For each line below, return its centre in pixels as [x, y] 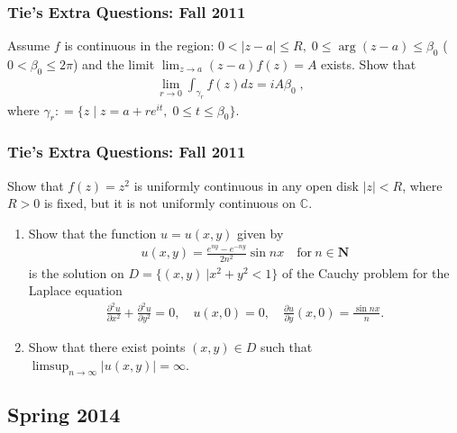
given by [260, 233]
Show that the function [92, 233]
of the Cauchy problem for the [366, 272]
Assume [29, 45]
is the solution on [76, 272]
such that [287, 347]
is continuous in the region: [139, 45]
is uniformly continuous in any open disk [246, 185]
